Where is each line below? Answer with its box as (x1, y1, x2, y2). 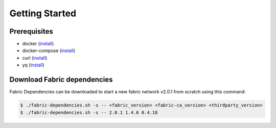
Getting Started (9, 8, 77, 19)
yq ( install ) (22, 62, 44, 68)
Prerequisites (9, 27, 53, 36)
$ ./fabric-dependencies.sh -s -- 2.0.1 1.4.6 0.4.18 (20, 110, 158, 115)
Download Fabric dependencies (9, 75, 113, 84)
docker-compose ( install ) (22, 47, 76, 54)
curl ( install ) (22, 55, 48, 61)
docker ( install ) (22, 41, 54, 47)
